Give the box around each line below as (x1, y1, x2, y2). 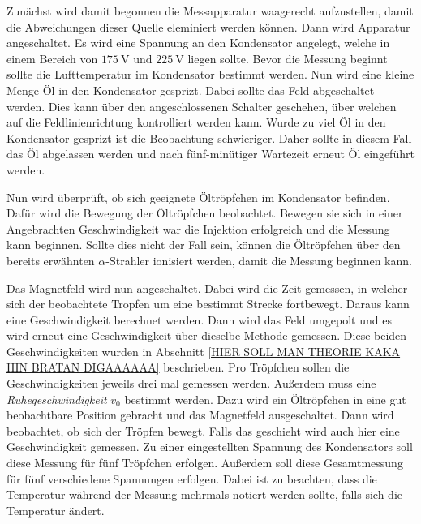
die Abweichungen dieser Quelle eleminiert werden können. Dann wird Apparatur (6, 18, 410, 35)
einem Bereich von (6, 49, 98, 67)
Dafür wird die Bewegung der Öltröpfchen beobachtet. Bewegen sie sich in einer (6, 204, 403, 221)
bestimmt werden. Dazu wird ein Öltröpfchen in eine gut (124, 390, 406, 407)
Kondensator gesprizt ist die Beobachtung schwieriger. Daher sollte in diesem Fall (6, 129, 412, 146)
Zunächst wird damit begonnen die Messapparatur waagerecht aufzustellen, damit (6, 2, 414, 19)
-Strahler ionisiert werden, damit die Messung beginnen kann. (105, 251, 412, 268)
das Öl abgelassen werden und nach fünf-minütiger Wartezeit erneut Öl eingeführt (6, 145, 415, 162)
